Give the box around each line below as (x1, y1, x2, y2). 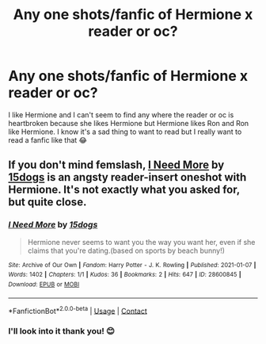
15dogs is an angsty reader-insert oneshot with (8, 170, 247, 184)
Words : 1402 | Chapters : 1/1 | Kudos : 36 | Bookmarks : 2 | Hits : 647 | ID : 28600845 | (8, 271, 241, 279)
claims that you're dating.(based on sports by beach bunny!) (27, 246, 226, 255)
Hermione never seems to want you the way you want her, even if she (27, 237, 256, 247)
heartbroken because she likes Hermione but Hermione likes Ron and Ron (8, 118, 249, 128)
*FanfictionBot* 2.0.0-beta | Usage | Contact (8, 304, 148, 315)
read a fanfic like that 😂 (8, 135, 87, 144)
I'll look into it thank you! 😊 (8, 326, 115, 337)
